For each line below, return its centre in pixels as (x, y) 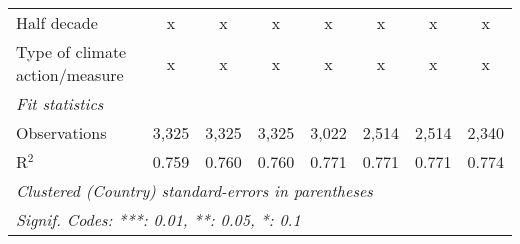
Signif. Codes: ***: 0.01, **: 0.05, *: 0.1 (158, 219)
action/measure (70, 74)
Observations (61, 132)
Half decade (57, 22)
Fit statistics (60, 103)
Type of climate (71, 51)
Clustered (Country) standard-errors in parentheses (194, 190)
